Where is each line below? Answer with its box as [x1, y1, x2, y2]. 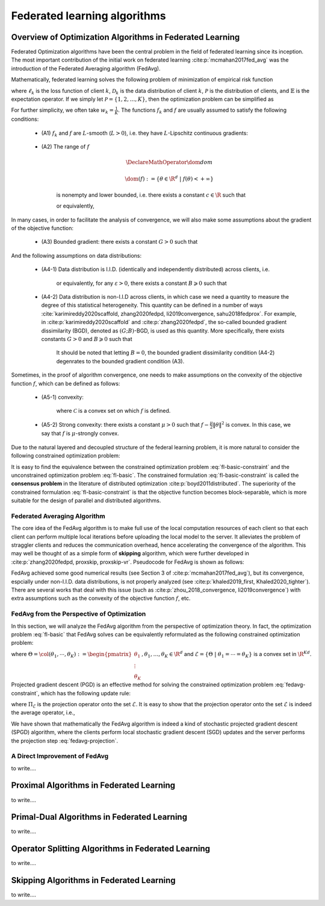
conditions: [11, 115, 39, 123]
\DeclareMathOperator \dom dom [125, 159, 213, 166]
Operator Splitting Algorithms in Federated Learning [11, 844, 211, 854]
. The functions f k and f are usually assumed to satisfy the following [118, 106, 287, 115]
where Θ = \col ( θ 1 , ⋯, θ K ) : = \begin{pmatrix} [11, 650, 132, 659]
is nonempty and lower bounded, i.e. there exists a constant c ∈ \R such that [56, 191, 246, 199]
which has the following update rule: [40, 689, 131, 697]
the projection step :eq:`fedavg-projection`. [11, 737, 119, 744]
